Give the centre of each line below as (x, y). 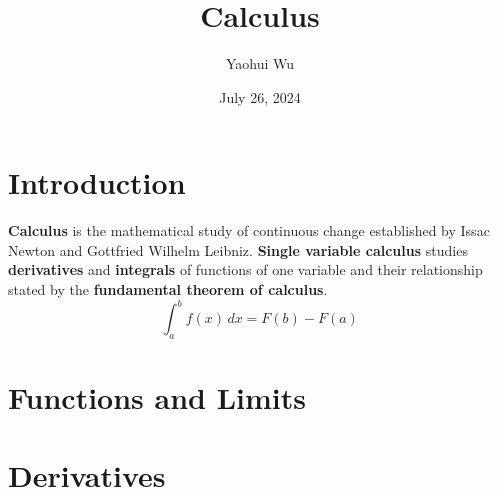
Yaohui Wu (260, 63)
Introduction (97, 182)
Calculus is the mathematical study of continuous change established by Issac (249, 230)
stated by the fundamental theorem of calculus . (168, 289)
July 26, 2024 (260, 96)
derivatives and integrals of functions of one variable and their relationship (245, 269)
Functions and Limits (157, 397)
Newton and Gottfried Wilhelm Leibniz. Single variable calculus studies (238, 249)
